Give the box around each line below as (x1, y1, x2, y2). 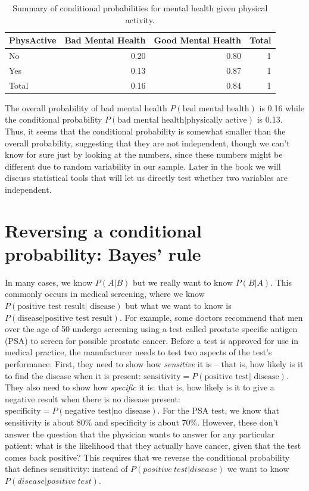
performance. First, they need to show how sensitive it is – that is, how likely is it (5, 358, 304, 370)
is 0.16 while (259, 101, 305, 114)
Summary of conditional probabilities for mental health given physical (13, 2, 268, 14)
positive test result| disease (17, 302, 116, 311)
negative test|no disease (64, 407, 151, 416)
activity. (125, 13, 155, 26)
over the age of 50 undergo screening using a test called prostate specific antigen (5, 323, 298, 335)
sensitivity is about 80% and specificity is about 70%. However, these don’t (5, 416, 279, 428)
